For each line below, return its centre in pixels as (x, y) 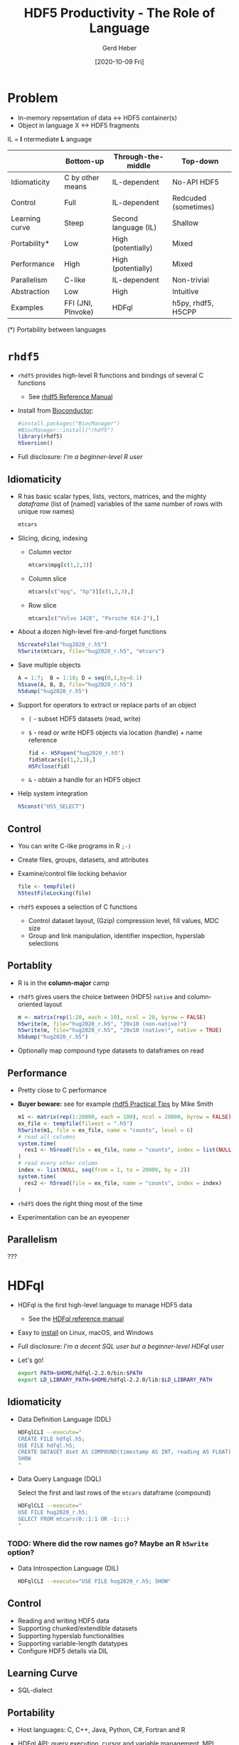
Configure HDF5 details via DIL (63, 1651)
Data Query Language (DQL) (59, 1479)
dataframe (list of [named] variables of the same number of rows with (120, 504)
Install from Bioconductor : (55, 410)
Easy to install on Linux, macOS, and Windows (85, 1333)
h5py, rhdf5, (193, 302)
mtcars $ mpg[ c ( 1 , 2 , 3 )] (60, 565)
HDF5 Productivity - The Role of (119, 13)
